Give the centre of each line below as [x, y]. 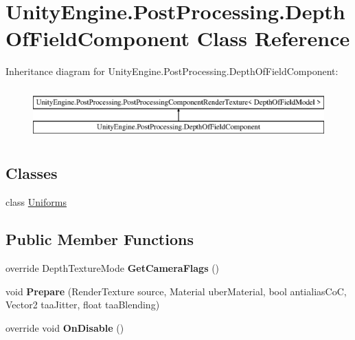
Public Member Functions [100, 239]
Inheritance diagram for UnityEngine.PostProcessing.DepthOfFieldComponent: [172, 71]
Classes [32, 173]
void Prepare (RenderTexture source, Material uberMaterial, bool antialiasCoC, [176, 291]
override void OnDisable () [65, 327]
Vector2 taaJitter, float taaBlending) [83, 305]
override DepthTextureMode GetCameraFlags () [113, 268]
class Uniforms [36, 202]
